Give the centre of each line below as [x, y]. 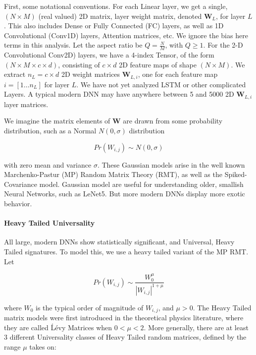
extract [15, 74]
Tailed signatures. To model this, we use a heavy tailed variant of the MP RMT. [126, 252]
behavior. [18, 204]
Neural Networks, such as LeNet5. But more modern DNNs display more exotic [125, 194]
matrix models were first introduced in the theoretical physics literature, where [124, 318]
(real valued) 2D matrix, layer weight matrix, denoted [120, 16]
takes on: [43, 347]
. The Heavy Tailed [222, 307]
